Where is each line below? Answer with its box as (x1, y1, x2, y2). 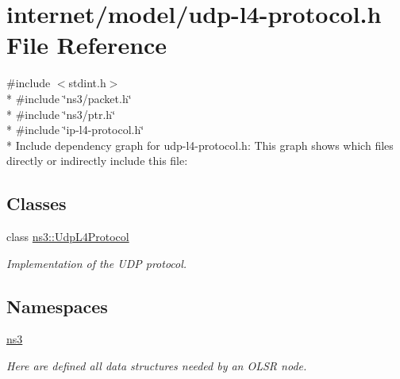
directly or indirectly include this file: (6, 152, 188, 169)
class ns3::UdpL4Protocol (6, 228, 129, 245)
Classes (6, 191, 67, 216)
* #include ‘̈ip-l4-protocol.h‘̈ (6, 121, 144, 138)
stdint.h (68, 75, 106, 91)
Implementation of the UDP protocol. (6, 255, 187, 271)
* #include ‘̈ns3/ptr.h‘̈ (6, 105, 116, 122)
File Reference (6, 29, 167, 61)
